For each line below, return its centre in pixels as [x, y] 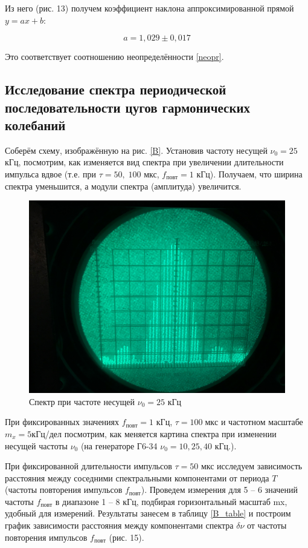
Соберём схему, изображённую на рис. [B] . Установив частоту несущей [136, 150]
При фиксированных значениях [62, 422]
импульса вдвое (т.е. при [51, 173]
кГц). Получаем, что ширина [249, 173]
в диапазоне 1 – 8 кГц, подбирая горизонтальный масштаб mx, [171, 501]
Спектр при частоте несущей [82, 401]
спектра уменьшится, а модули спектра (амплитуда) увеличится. [123, 186]
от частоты [267, 525]
